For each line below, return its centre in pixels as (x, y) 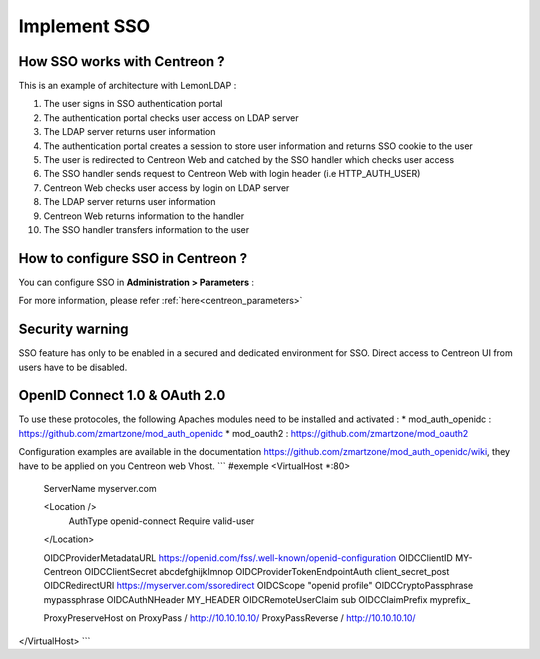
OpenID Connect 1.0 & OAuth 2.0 (122, 395)
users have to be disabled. (73, 367)
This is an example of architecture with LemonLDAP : (127, 86)
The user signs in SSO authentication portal (133, 104)
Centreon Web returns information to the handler (144, 216)
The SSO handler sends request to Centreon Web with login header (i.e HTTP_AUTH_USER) (232, 174)
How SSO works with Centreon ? (121, 61)
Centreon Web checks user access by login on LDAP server (166, 187)
